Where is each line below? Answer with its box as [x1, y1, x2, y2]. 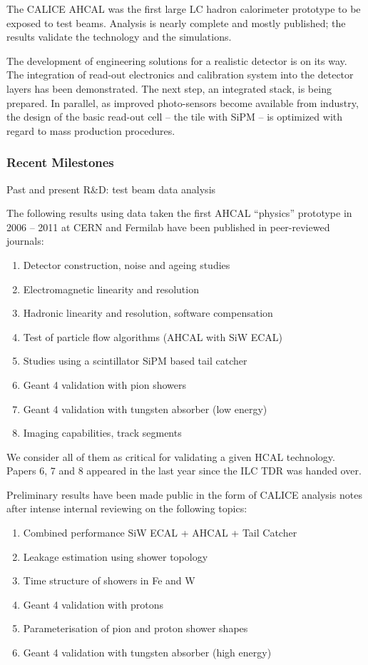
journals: [6, 233, 44, 248]
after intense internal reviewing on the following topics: [6, 501, 247, 516]
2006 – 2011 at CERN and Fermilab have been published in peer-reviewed [6, 219, 330, 234]
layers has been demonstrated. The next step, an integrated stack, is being [6, 81, 332, 96]
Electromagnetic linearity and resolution [23, 281, 199, 296]
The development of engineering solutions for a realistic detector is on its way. [6, 53, 347, 68]
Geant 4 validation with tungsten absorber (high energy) [23, 645, 272, 660]
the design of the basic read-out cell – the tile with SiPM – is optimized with [6, 109, 343, 124]
